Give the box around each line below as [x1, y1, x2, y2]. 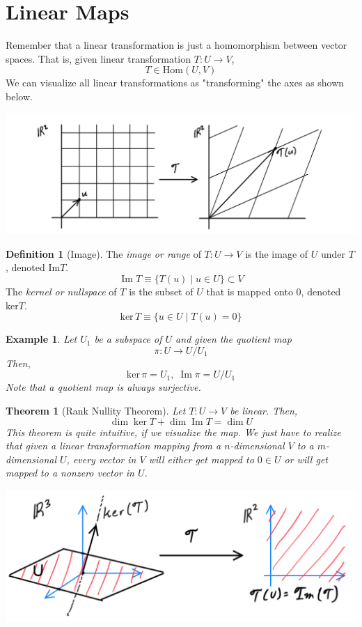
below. [6, 88, 33, 103]
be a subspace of [94, 332, 162, 346]
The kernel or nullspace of [6, 284, 117, 299]
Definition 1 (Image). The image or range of [6, 246, 201, 261]
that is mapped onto [206, 284, 293, 299]
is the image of [245, 246, 308, 261]
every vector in [72, 451, 136, 466]
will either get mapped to [148, 451, 254, 466]
